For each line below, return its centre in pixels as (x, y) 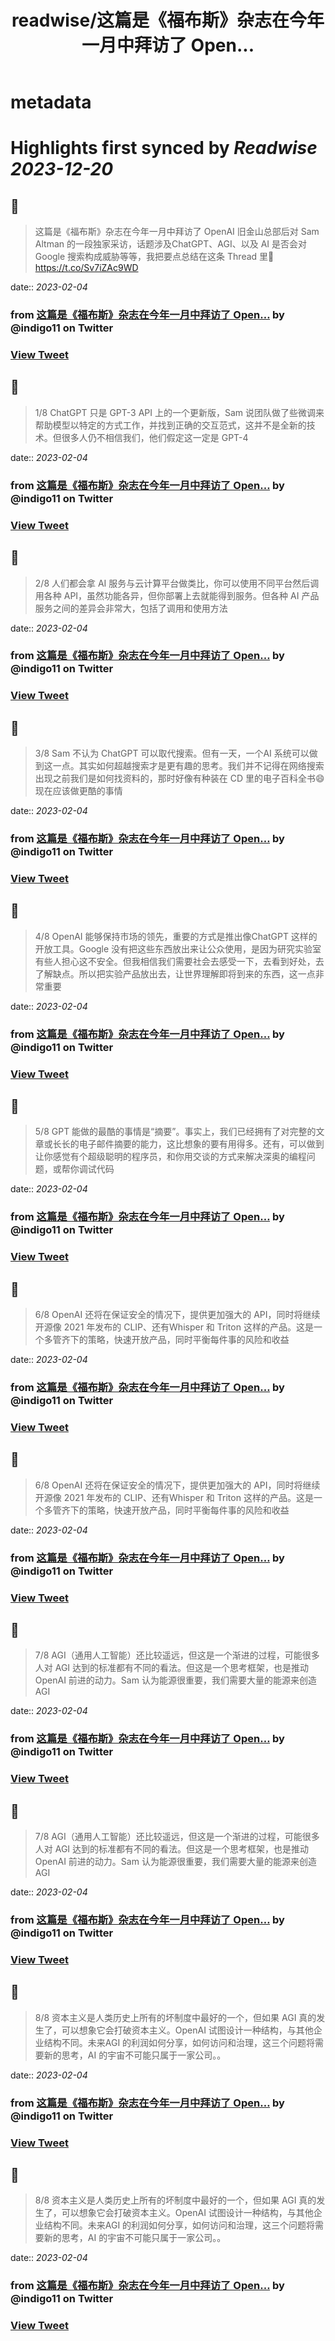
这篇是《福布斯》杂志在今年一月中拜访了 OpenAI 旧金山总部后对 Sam (177, 232)
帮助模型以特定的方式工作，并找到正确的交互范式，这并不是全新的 (170, 425)
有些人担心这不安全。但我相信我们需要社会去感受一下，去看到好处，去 (179, 961)
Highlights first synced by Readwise (164, 148)
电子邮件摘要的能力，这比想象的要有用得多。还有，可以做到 (201, 1144)
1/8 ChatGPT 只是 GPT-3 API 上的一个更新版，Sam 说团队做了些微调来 (179, 412)
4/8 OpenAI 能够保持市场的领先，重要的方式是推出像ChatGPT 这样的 (176, 936)
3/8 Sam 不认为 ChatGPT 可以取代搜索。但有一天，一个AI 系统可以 (172, 753)
